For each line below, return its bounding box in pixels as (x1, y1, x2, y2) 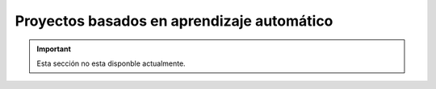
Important (36, 44, 72, 54)
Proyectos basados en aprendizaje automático (15, 12, 333, 30)
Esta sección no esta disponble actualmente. (36, 59, 186, 68)
